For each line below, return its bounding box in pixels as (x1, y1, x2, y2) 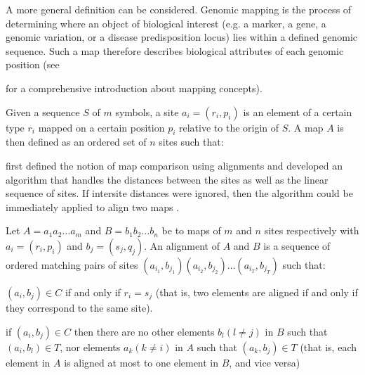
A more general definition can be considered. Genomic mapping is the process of (6, 2, 352, 16)
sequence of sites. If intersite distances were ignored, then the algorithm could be (6, 186, 353, 201)
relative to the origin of (179, 120, 279, 134)
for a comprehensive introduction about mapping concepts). (6, 80, 263, 95)
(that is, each (300, 339, 357, 354)
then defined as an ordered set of (6, 134, 147, 149)
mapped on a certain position (38, 120, 165, 134)
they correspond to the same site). (6, 300, 153, 314)
